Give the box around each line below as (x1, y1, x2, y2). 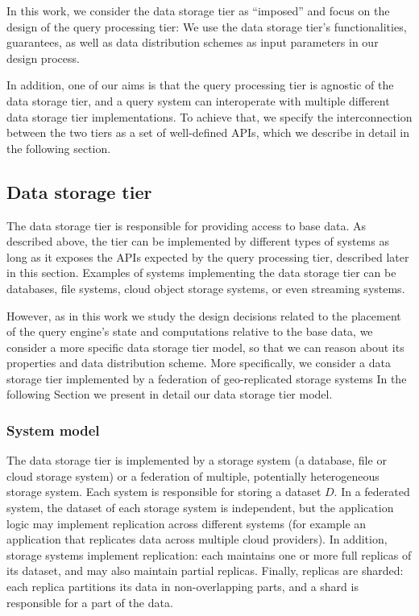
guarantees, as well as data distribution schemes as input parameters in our (6, 34, 379, 51)
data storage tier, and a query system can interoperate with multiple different (6, 92, 390, 109)
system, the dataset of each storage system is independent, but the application (6, 499, 394, 516)
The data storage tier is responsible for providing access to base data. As (6, 217, 367, 234)
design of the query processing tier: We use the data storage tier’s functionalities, (6, 18, 407, 35)
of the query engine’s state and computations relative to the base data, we (6, 323, 373, 340)
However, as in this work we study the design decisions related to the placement (6, 307, 401, 324)
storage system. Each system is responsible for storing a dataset (6, 483, 322, 500)
